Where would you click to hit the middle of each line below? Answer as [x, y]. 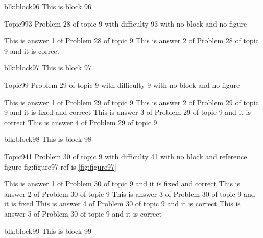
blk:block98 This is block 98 [48, 139]
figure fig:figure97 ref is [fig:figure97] [60, 166]
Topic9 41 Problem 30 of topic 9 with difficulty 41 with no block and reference [126, 156]
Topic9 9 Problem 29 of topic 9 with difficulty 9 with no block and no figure [122, 85]
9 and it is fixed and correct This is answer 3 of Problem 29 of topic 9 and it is [127, 112]
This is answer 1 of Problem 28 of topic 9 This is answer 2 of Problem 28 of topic [131, 41]
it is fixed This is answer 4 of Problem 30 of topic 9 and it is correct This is [122, 204]
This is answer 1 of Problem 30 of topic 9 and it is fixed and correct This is [122, 184]
